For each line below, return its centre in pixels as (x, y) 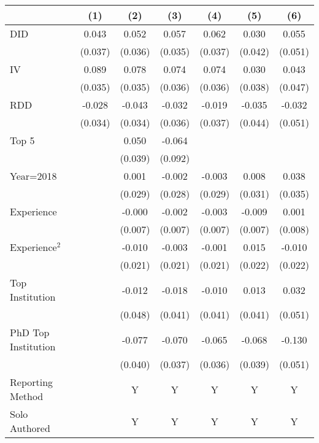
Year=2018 (33, 176)
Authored (30, 428)
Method (27, 396)
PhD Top (30, 332)
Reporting (32, 382)
